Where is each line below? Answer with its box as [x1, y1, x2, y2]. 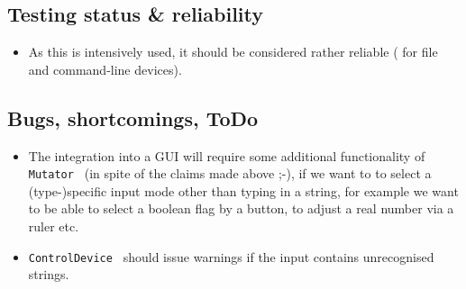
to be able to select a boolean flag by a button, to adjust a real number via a [28, 199, 454, 218]
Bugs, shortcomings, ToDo [7, 104, 259, 131]
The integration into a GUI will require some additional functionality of [28, 146, 425, 165]
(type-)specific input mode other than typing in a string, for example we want [28, 181, 459, 200]
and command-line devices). [28, 59, 182, 78]
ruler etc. [28, 217, 79, 236]
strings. [28, 265, 69, 284]
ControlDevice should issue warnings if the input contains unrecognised [28, 247, 434, 266]
